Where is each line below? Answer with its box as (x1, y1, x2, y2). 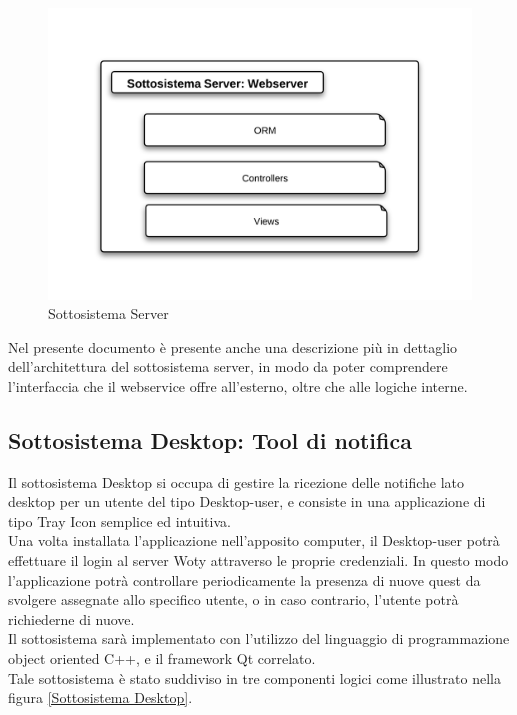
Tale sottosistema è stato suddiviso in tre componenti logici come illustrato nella (8, 667, 501, 688)
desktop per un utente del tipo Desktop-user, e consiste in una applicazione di (8, 491, 486, 512)
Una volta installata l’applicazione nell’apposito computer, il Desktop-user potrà (8, 530, 500, 551)
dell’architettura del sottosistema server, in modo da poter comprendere (8, 356, 448, 377)
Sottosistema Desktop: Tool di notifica (8, 424, 412, 455)
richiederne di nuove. (8, 608, 135, 629)
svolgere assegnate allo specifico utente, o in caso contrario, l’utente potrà (8, 589, 459, 610)
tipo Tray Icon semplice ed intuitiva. (8, 510, 231, 531)
